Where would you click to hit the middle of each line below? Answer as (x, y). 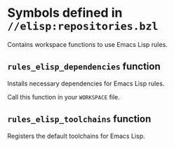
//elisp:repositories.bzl (83, 26)
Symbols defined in (65, 13)
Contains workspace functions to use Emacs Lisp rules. (88, 44)
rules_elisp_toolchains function (79, 119)
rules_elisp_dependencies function (84, 67)
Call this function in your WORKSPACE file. (64, 97)
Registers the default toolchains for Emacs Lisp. (76, 136)
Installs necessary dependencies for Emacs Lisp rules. (86, 83)
